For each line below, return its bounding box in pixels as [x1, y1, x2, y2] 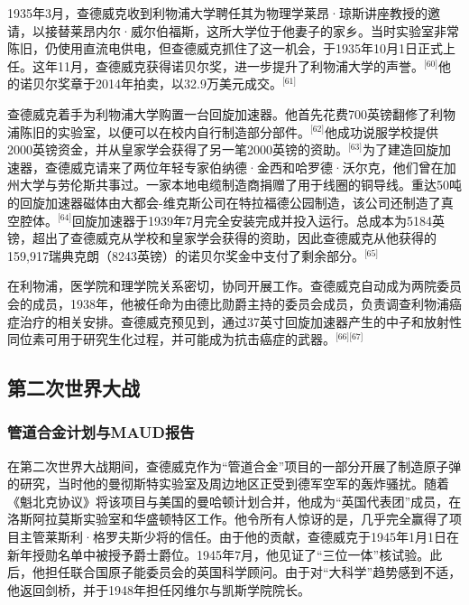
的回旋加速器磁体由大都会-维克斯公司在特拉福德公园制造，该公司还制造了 [7, 192, 441, 211]
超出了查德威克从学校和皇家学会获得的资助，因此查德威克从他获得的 [32, 228, 437, 247]
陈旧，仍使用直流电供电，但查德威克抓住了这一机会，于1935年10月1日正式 [7, 39, 443, 58]
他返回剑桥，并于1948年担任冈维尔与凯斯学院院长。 [7, 580, 310, 599]
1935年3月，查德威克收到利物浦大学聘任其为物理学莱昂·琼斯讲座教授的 [7, 4, 428, 22]
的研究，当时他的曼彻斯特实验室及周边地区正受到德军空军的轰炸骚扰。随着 [7, 474, 449, 493]
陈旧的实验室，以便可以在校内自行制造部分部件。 [19, 122, 310, 141]
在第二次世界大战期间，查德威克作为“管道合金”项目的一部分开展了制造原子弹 [7, 456, 462, 475]
